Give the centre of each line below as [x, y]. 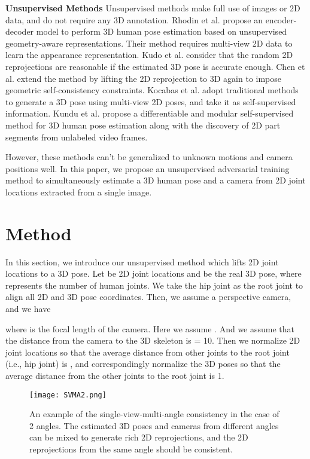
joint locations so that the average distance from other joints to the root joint [148, 352]
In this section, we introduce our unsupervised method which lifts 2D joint [142, 261]
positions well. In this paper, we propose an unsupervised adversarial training [148, 168]
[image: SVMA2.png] [68, 395]
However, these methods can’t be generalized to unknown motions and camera [149, 157]
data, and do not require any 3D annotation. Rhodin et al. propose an [134, 19]
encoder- [281, 19]
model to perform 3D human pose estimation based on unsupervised [162, 31]
